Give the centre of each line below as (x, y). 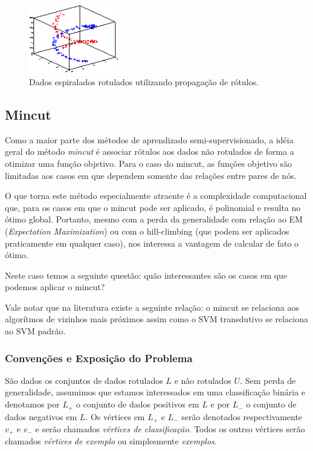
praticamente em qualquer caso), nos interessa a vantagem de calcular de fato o (152, 243)
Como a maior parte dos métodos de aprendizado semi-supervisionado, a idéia (149, 139)
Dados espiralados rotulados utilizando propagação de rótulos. (144, 81)
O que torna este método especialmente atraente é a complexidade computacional (156, 196)
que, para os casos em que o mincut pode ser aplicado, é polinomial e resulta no (153, 207)
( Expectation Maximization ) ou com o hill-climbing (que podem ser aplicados (147, 231)
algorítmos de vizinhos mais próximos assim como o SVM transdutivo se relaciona (157, 319)
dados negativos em (41, 416)
